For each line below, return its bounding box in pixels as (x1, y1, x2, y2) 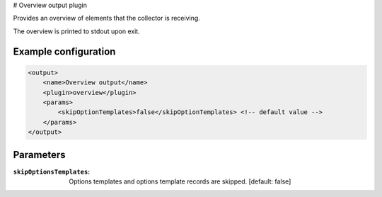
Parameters (13, 149, 66, 161)
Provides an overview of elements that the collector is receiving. (13, 14, 201, 23)
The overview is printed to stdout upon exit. (13, 27, 141, 35)
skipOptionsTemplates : (13, 167, 91, 176)
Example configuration (13, 45, 116, 57)
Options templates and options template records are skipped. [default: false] (69, 177, 291, 186)
